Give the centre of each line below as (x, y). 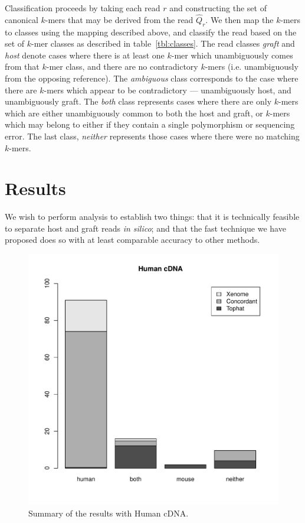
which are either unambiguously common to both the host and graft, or (134, 113)
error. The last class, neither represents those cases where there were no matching (152, 136)
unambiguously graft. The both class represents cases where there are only (138, 101)
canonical (22, 19)
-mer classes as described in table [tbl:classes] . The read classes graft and (163, 43)
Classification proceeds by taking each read (83, 8)
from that (22, 66)
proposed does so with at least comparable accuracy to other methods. (132, 240)
